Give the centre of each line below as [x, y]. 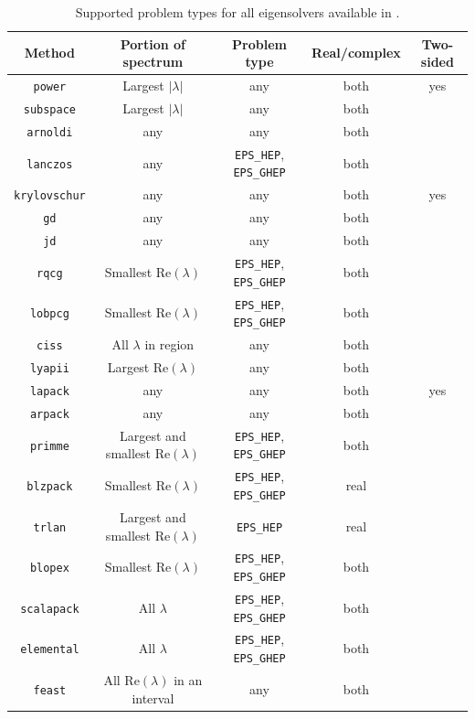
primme [49, 446]
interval [153, 698]
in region [169, 344]
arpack [49, 414]
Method [50, 53]
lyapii [49, 369]
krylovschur [50, 196]
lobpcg [49, 314]
